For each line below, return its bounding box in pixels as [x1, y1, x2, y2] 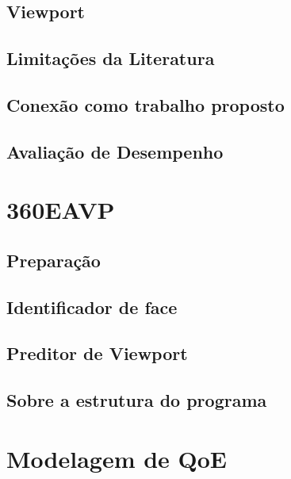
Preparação [6, 247, 101, 272]
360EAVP [6, 194, 115, 226]
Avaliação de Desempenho [6, 139, 224, 163]
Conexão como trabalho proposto [6, 92, 285, 117]
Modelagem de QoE [6, 442, 228, 474]
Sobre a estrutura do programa [6, 388, 267, 412]
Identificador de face [6, 294, 178, 319]
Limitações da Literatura [6, 46, 215, 71]
